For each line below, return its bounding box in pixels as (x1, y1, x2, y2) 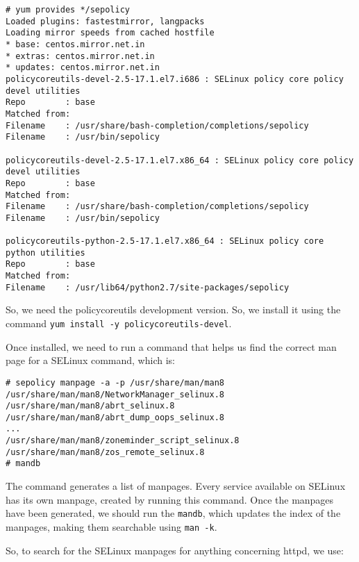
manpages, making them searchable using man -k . (6, 519, 217, 534)
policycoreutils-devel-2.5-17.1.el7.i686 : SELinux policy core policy (6, 74, 344, 84)
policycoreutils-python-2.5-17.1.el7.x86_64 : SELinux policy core (6, 236, 324, 247)
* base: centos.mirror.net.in (6, 39, 145, 49)
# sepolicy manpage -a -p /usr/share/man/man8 (6, 377, 224, 388)
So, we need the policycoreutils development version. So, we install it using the (6, 302, 341, 317)
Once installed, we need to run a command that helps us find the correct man (6, 339, 337, 354)
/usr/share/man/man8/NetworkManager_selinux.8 (6, 389, 224, 399)
